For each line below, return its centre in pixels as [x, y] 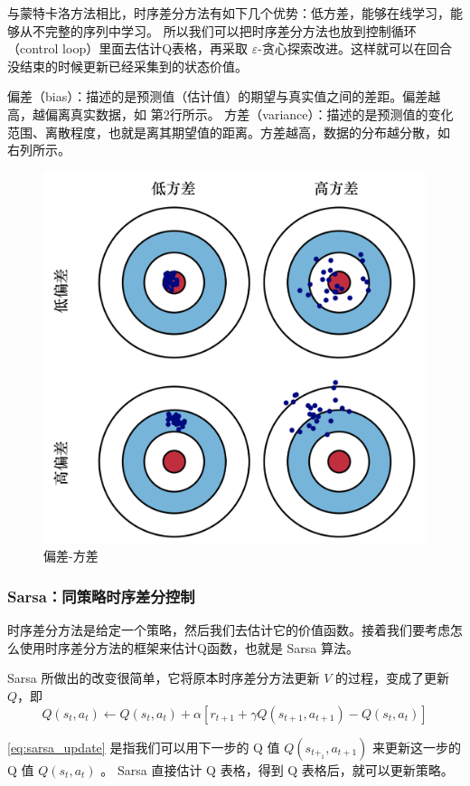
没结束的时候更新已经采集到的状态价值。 [127, 66]
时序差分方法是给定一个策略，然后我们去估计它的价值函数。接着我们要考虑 [229, 630]
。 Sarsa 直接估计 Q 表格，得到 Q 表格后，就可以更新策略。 [277, 769]
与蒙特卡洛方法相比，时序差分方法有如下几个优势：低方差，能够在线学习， [229, 13]
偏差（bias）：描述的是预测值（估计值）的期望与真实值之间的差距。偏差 [218, 96]
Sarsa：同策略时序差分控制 [101, 596]
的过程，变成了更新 [392, 678]
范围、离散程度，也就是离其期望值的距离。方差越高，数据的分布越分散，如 [229, 132]
